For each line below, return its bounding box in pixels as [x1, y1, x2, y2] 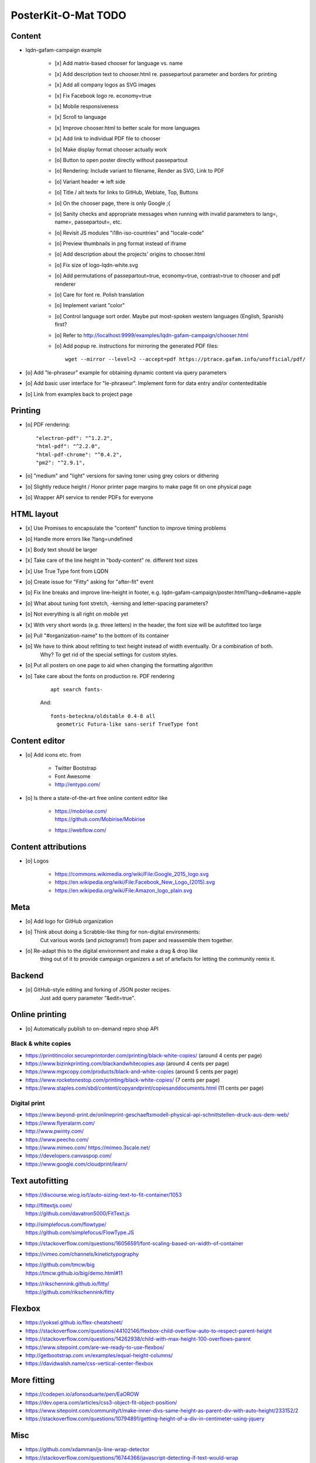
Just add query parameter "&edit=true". [40, 994, 136, 1001]
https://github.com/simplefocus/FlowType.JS [25, 1229, 135, 1236]
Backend [11, 971, 44, 981]
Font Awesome [54, 772, 91, 779]
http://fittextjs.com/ [25, 1202, 73, 1209]
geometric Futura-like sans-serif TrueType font [56, 721, 199, 728]
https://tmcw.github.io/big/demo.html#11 [25, 1269, 123, 1276]
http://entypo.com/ [54, 781, 101, 788]
